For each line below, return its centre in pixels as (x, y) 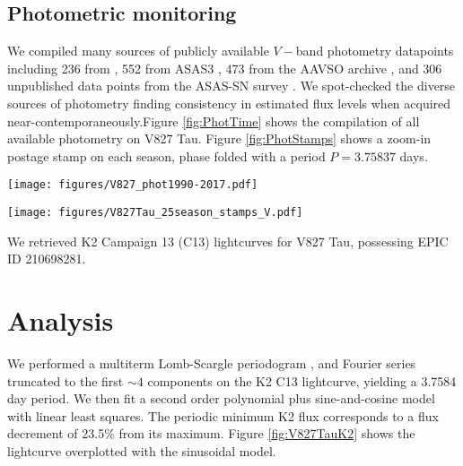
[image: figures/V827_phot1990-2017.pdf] (133, 185)
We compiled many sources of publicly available (138, 51)
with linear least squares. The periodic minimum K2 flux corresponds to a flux (223, 415)
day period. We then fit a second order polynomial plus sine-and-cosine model (221, 398)
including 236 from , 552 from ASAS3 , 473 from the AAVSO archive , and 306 (225, 68)
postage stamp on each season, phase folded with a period (166, 155)
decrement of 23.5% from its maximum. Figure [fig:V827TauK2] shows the (211, 433)
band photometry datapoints (375, 51)
